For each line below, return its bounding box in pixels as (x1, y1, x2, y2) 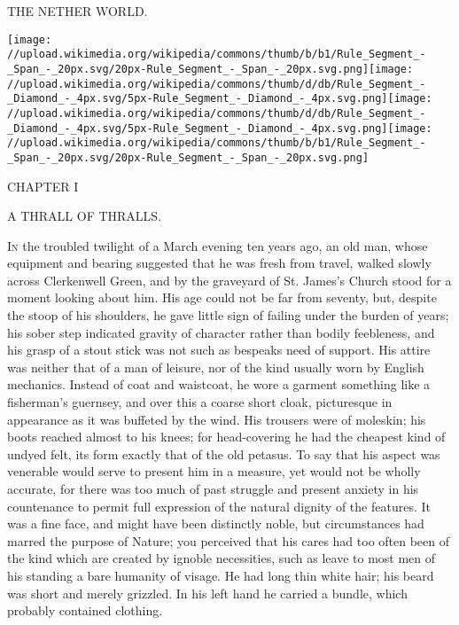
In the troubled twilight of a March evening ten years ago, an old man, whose (7, 236, 428, 254)
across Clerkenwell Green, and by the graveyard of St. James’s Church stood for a (7, 270, 452, 289)
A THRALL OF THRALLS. (7, 207, 162, 225)
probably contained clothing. (7, 601, 163, 620)
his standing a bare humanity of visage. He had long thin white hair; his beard (7, 566, 434, 584)
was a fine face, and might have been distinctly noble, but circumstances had (7, 514, 424, 533)
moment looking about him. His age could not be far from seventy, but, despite (7, 288, 437, 307)
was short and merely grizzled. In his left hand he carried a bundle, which (7, 583, 408, 602)
